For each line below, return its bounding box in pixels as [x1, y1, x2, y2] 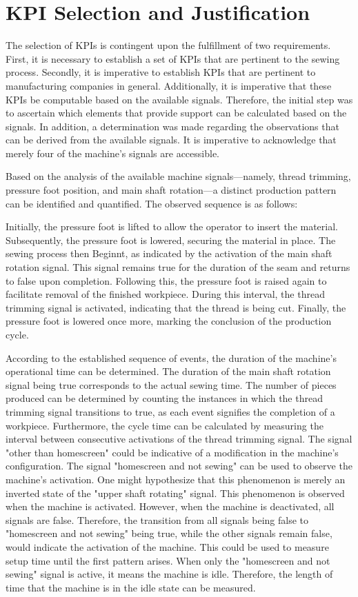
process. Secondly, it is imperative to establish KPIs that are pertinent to [6, 65, 316, 79]
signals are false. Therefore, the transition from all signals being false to [6, 512, 309, 527]
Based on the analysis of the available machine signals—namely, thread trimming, [6, 169, 351, 183]
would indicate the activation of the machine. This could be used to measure [6, 539, 329, 554]
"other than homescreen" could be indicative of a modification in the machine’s [6, 445, 339, 459]
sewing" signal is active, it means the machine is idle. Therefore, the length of [6, 567, 333, 581]
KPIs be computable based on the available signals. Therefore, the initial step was [6, 92, 353, 106]
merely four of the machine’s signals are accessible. [6, 145, 220, 160]
